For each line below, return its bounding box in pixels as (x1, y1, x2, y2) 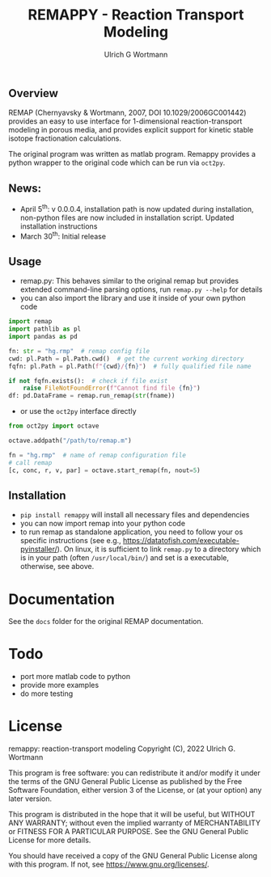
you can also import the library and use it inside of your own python (19, 293, 246, 303)
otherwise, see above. (19, 562, 95, 571)
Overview (8, 86, 59, 100)
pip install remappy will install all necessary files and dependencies (19, 510, 250, 520)
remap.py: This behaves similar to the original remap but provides (19, 276, 239, 286)
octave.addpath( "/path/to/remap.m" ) (8, 436, 132, 445)
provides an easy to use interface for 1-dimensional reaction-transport (8, 116, 243, 126)
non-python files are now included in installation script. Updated (19, 213, 235, 222)
